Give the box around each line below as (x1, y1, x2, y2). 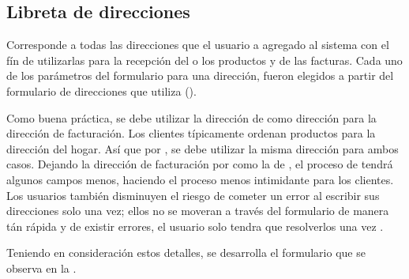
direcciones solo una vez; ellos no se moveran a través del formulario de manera (6, 202, 389, 219)
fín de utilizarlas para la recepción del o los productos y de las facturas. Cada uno (6, 51, 403, 68)
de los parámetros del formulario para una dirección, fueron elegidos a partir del (6, 67, 394, 84)
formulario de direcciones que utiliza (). (6, 82, 197, 99)
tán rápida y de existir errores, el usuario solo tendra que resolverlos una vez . (6, 217, 384, 234)
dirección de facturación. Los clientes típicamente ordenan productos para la (6, 125, 376, 141)
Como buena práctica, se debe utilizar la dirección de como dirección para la (6, 109, 377, 126)
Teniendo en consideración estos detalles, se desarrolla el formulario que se (6, 244, 366, 261)
